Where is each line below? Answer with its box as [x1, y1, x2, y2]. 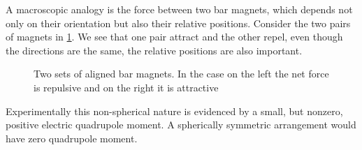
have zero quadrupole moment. [6, 130, 138, 145]
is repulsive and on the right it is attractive [34, 80, 219, 94]
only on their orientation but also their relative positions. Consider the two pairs [6, 15, 351, 30]
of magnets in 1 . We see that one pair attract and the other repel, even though [6, 29, 343, 44]
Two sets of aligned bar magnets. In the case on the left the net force [34, 66, 329, 81]
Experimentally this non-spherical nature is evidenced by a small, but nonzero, [6, 103, 343, 118]
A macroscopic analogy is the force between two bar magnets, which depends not [6, 2, 353, 16]
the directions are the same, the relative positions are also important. [6, 43, 303, 57]
